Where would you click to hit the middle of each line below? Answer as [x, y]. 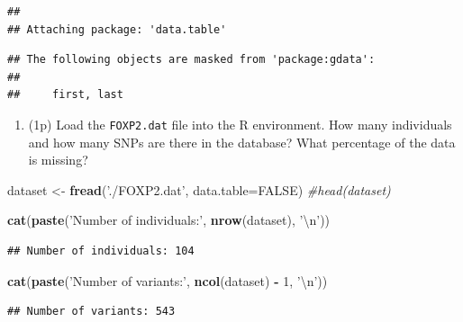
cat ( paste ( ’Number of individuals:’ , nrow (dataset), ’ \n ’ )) [169, 220]
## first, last [65, 95]
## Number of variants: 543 [91, 312]
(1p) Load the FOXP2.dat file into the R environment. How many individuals [240, 124]
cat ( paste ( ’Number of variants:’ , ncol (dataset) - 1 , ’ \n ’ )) [168, 280]
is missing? [58, 160]
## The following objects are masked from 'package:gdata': [191, 60]
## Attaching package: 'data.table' [117, 29]
